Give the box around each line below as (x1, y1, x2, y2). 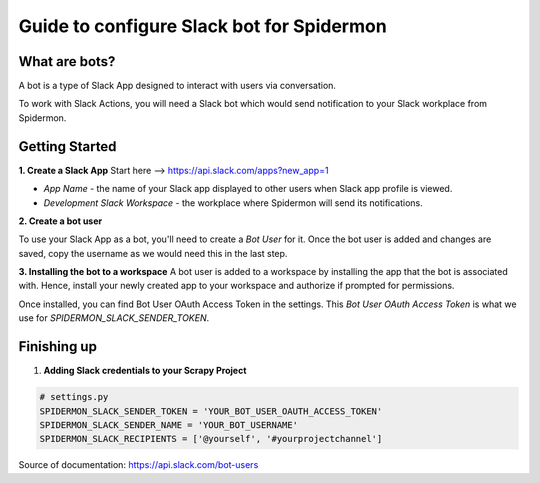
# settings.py (39, 391, 109, 403)
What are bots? (18, 53, 116, 70)
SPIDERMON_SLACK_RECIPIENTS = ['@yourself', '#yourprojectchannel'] (39, 433, 383, 445)
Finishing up (18, 338, 97, 355)
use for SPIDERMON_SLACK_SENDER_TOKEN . (18, 312, 210, 324)
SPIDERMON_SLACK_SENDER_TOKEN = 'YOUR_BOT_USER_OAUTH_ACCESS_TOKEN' (39, 405, 383, 417)
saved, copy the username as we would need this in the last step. (18, 247, 288, 259)
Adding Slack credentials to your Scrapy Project (43, 365, 247, 377)
